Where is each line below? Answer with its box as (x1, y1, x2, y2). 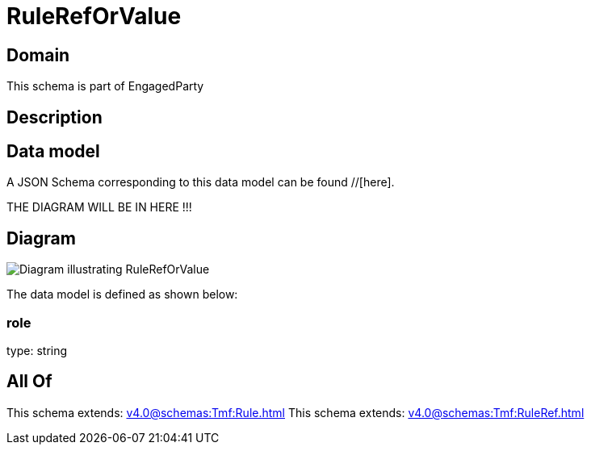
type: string (6, 344, 68, 358)
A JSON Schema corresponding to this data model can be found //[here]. (6, 175, 395, 190)
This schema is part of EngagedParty (6, 79, 204, 94)
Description (6, 106, 103, 127)
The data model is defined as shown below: (6, 287, 238, 302)
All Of (6, 371, 52, 392)
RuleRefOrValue (6, 2, 182, 30)
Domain (6, 44, 70, 65)
